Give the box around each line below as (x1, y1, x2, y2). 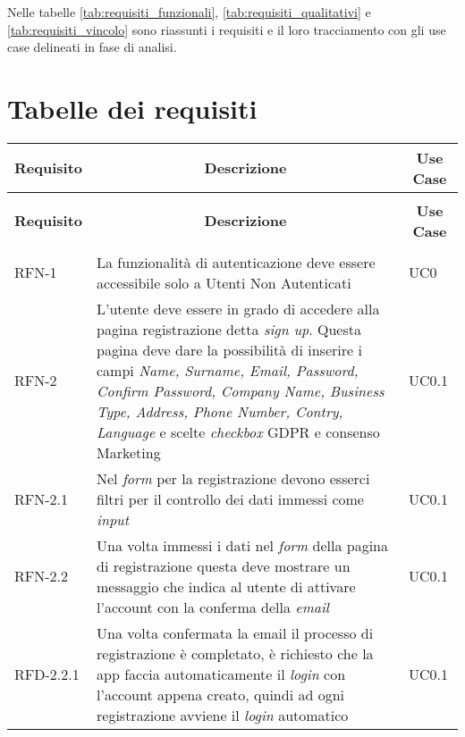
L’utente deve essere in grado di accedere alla (97, 297, 380, 319)
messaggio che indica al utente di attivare (97, 575, 356, 597)
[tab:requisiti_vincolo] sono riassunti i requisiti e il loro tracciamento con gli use (7, 20, 446, 38)
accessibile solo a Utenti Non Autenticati (97, 272, 351, 293)
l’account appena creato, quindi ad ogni (97, 683, 344, 705)
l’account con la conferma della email (97, 596, 329, 617)
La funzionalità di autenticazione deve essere (97, 251, 376, 272)
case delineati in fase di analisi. (7, 38, 177, 56)
